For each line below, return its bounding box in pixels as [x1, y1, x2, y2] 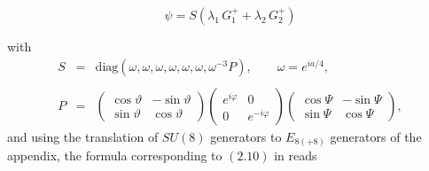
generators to [210, 127, 282, 145]
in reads [274, 146, 317, 165]
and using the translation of [7, 127, 159, 145]
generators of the [330, 127, 422, 145]
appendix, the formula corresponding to [7, 146, 222, 165]
